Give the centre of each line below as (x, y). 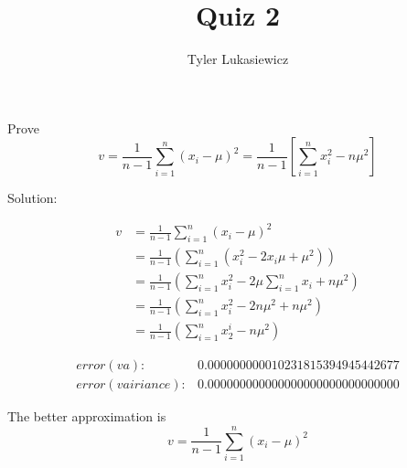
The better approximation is (87, 416)
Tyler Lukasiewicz (238, 59)
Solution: (32, 198)
